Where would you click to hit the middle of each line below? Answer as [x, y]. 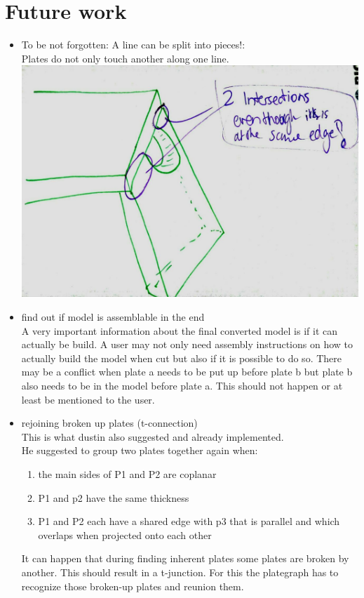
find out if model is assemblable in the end [113, 317]
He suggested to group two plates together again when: [140, 450]
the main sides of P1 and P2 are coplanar [127, 473]
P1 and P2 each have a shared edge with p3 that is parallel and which [189, 521]
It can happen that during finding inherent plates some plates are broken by [185, 558]
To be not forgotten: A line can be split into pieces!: [133, 45]
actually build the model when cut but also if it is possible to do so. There [181, 358]
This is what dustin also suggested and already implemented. [153, 436]
